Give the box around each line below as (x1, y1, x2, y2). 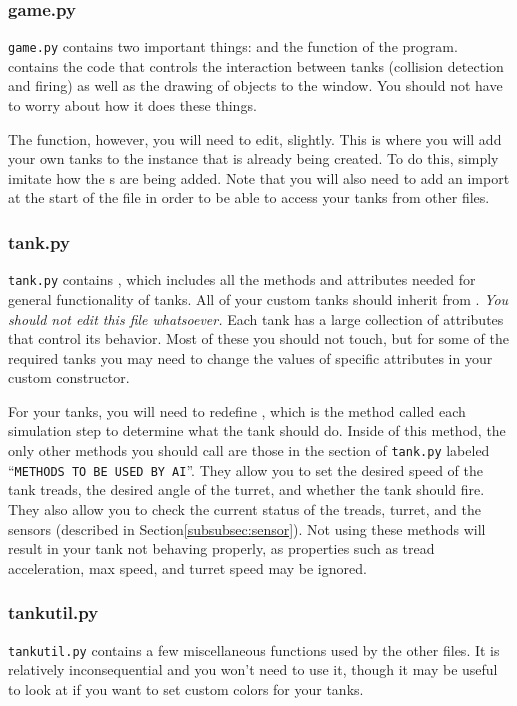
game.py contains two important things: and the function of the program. (8, 36, 458, 57)
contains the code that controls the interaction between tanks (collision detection (8, 55, 504, 76)
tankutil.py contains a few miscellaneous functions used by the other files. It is (8, 639, 500, 660)
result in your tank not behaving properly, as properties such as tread (8, 538, 435, 559)
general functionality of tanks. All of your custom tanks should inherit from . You (8, 288, 509, 309)
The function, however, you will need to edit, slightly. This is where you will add (8, 128, 502, 149)
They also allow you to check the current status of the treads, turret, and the (8, 498, 481, 519)
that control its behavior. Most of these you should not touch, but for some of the (8, 328, 510, 349)
